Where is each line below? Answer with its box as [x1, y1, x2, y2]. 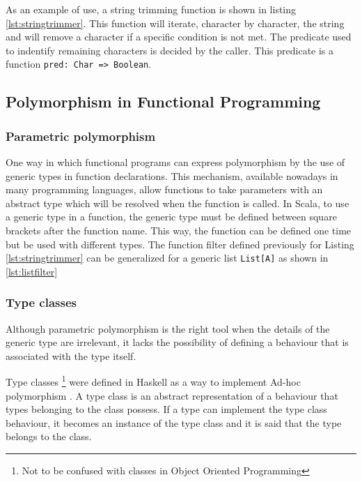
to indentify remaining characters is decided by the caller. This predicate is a [6, 43, 334, 57]
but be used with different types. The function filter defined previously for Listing [6, 236, 354, 251]
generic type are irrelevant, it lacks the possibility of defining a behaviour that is [6, 335, 349, 349]
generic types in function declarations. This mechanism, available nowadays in [6, 168, 338, 183]
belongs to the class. [6, 429, 92, 444]
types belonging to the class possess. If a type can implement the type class [6, 402, 327, 416]
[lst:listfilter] [6, 264, 58, 278]
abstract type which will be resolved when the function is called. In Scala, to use [6, 195, 349, 210]
